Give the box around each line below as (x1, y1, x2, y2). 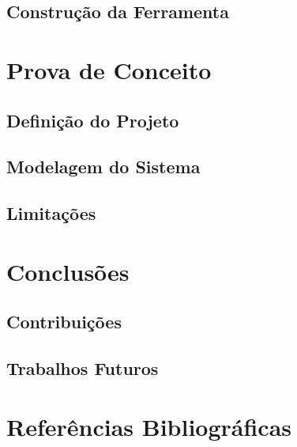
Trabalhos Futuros (6, 356, 159, 381)
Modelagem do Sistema (6, 154, 201, 179)
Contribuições (6, 309, 122, 334)
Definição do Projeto (6, 108, 179, 132)
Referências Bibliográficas (6, 410, 292, 442)
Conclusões (6, 255, 130, 287)
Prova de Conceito (6, 53, 212, 85)
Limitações (6, 201, 96, 225)
